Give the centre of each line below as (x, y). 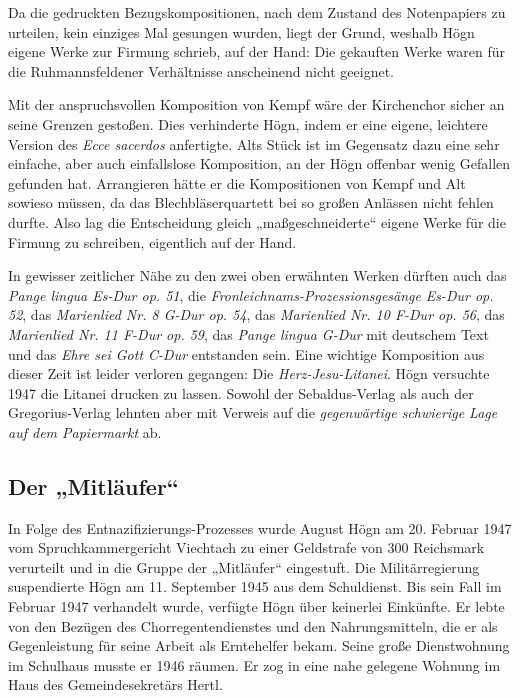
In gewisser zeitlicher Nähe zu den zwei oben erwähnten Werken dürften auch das (257, 275)
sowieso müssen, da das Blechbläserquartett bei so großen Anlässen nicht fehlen (251, 202)
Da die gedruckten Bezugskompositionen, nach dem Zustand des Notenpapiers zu (257, 12)
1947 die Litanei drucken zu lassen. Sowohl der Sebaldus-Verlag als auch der (241, 392)
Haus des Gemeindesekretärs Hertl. (115, 684)
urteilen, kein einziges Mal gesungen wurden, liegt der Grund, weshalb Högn (241, 31)
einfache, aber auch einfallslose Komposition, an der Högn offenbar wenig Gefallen (259, 163)
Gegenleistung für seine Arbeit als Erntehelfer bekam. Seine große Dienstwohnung (259, 645)
